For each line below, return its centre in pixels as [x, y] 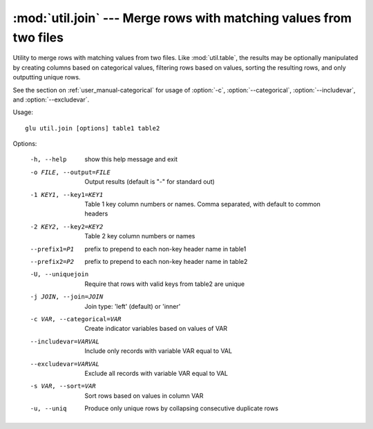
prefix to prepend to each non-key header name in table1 [165, 249]
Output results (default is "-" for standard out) [150, 182]
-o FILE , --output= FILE [70, 172]
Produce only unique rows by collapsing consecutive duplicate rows [182, 408]
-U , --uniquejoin [59, 274]
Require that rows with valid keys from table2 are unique [165, 284]
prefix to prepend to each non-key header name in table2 [166, 261]
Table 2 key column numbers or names [140, 236]
